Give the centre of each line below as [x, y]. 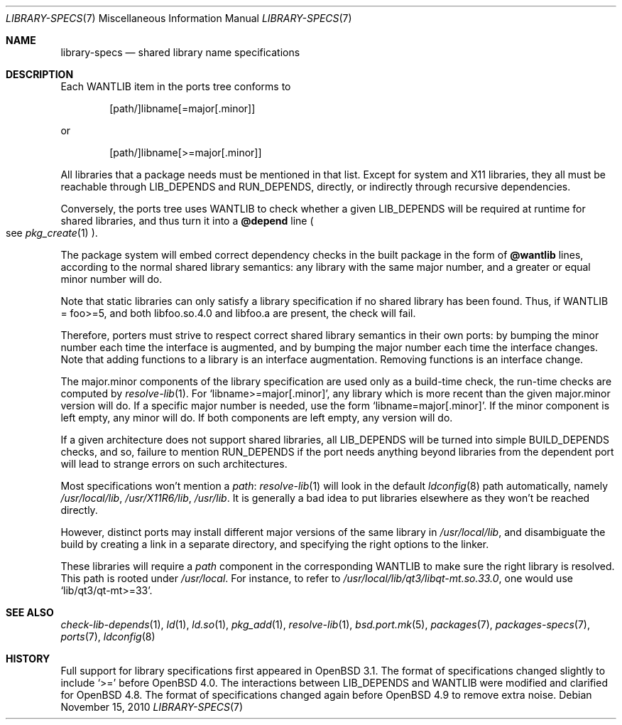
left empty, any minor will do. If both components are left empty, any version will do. [257, 418]
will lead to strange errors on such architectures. [174, 464]
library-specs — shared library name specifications [180, 52]
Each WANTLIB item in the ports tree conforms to [176, 86]
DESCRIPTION [40, 74]
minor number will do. [111, 279]
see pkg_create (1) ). [52, 233]
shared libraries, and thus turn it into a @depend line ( [187, 221]
